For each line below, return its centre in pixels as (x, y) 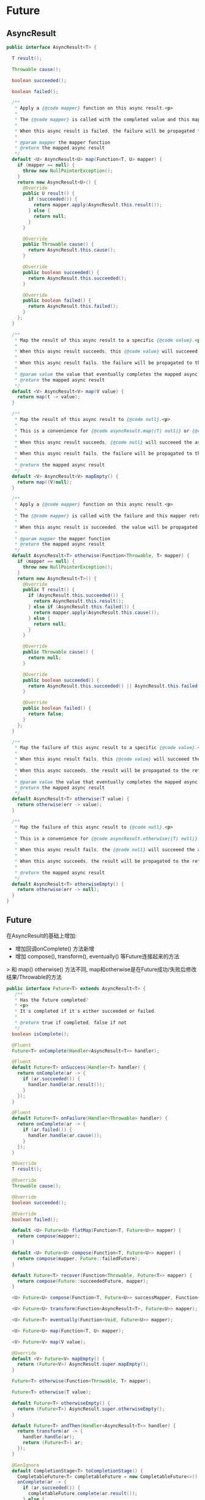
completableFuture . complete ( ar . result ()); (83, 1494)
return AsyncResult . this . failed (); (74, 307)
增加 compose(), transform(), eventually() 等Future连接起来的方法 (97, 956)
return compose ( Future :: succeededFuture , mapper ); (83, 1281)
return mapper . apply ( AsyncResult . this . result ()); (98, 205)
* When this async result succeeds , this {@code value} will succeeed (106, 352)
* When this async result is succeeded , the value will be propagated (106, 527)
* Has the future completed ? (51, 1000)
